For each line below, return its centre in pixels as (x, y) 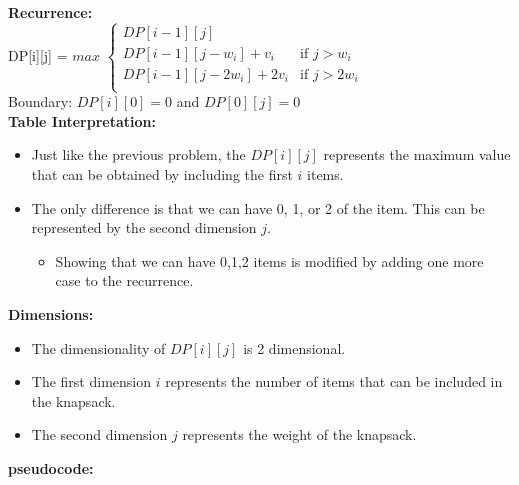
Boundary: (40, 101)
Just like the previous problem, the (138, 154)
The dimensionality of (98, 347)
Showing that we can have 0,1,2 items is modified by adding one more (269, 260)
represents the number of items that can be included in (334, 381)
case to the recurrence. (124, 280)
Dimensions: (51, 313)
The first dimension (91, 381)
